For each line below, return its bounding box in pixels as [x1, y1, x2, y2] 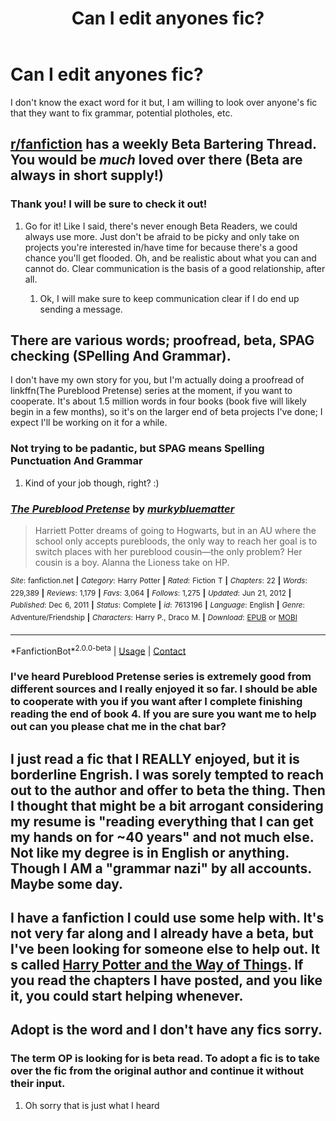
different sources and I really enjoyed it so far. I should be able [10, 682, 318, 696]
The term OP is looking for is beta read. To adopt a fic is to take [10, 1052, 320, 1066]
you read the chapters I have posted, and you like [10, 972, 323, 989]
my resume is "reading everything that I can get [10, 813, 315, 830]
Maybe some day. [10, 875, 124, 892]
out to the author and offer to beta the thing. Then [10, 782, 326, 799]
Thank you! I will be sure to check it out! [10, 197, 208, 211]
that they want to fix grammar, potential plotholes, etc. [10, 107, 233, 119]
